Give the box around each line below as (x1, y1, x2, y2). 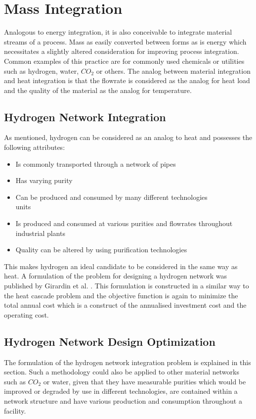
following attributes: (4, 142, 65, 152)
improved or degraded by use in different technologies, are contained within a (4, 386, 238, 396)
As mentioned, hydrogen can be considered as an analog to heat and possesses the (4, 132, 253, 142)
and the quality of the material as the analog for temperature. (4, 85, 192, 95)
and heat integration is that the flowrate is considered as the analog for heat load (4, 75, 250, 86)
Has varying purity (15, 175, 73, 186)
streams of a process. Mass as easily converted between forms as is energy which (4, 36, 247, 47)
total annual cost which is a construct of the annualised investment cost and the (4, 300, 247, 310)
